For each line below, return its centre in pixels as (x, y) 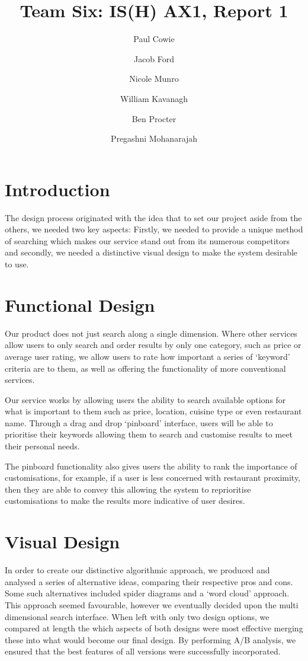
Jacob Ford (154, 58)
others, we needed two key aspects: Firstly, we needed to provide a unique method (154, 229)
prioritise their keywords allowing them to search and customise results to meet (149, 434)
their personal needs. (42, 446)
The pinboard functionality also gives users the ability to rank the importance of (151, 466)
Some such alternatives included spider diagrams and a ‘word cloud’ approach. (147, 593)
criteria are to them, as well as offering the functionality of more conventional (145, 368)
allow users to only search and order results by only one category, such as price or (153, 345)
